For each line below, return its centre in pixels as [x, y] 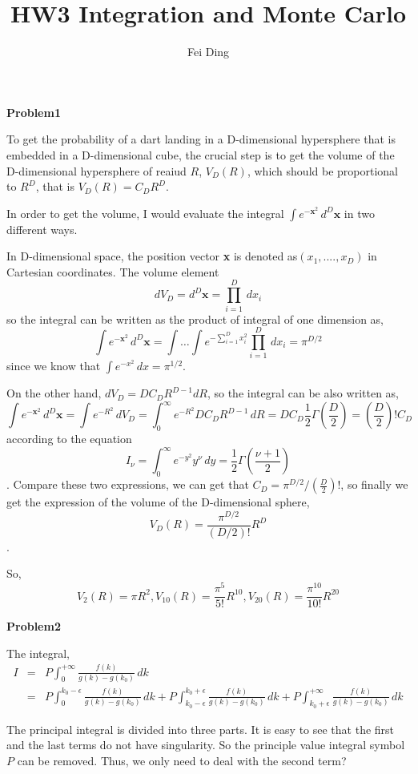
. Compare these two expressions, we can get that [128, 484]
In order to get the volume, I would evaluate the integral [145, 213]
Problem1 [34, 112]
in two [359, 213]
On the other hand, [54, 393]
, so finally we [374, 484]
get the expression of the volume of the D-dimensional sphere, [158, 502]
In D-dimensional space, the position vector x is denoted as [152, 256]
